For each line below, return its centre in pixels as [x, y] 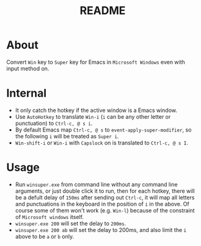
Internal [27, 93]
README [103, 11]
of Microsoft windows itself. [49, 217]
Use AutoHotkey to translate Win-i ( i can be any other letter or [93, 116]
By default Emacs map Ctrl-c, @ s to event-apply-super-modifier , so [103, 130]
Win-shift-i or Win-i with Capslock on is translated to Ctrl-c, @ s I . [101, 143]
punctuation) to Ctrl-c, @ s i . [54, 123]
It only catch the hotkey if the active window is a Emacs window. [96, 110]
